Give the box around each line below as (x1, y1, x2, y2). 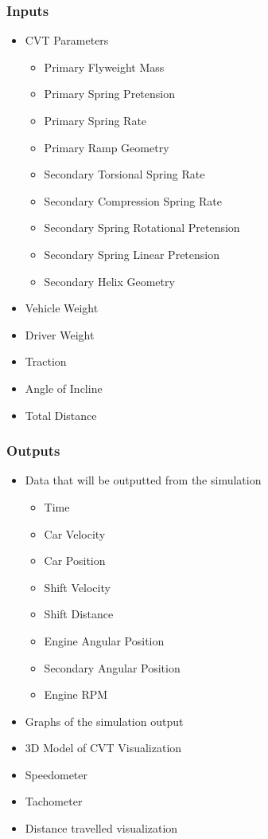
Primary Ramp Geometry (44, 139, 169, 155)
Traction (25, 353, 67, 370)
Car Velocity (44, 525, 106, 542)
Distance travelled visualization (25, 820, 178, 837)
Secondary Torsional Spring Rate (44, 166, 205, 182)
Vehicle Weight (25, 300, 99, 316)
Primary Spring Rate (44, 112, 147, 128)
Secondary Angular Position (44, 659, 181, 676)
